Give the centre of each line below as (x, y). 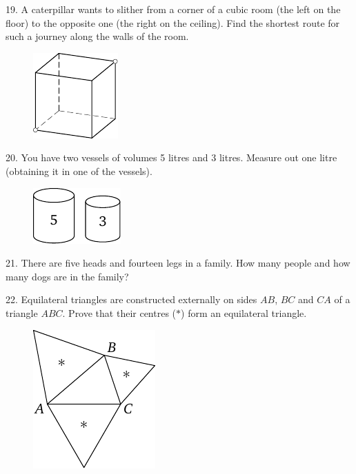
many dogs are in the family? (67, 276)
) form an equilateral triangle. (244, 312)
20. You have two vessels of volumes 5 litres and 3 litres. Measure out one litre (171, 157)
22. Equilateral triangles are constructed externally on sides (131, 299)
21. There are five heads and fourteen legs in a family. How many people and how (178, 263)
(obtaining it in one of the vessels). (79, 171)
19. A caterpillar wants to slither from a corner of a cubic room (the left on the (173, 9)
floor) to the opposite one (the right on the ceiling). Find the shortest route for (173, 22)
